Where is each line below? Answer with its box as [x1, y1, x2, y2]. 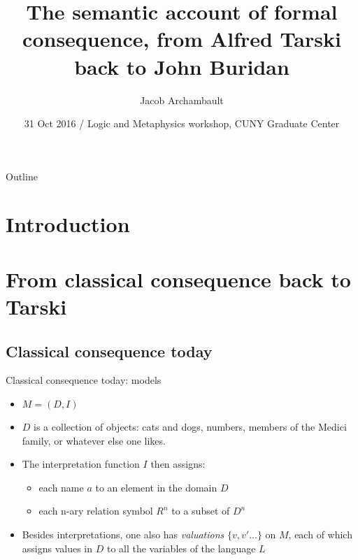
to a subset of [171, 503, 230, 518]
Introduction [6, 210, 130, 238]
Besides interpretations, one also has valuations [22, 526, 224, 541]
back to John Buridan [74, 52, 289, 80]
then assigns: [150, 457, 206, 471]
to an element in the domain [95, 480, 217, 494]
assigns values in [22, 540, 93, 555]
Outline [6, 168, 38, 183]
